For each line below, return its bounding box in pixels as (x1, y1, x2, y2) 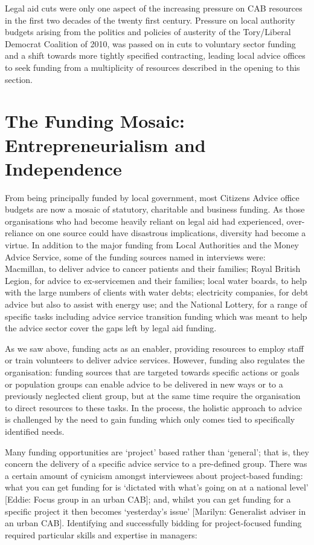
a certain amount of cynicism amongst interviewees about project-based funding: (5, 469, 303, 481)
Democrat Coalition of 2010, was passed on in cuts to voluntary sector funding (5, 37, 296, 50)
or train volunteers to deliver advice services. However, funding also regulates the (5, 354, 305, 366)
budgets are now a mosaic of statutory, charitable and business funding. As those (5, 203, 305, 216)
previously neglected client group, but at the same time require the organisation (5, 389, 301, 402)
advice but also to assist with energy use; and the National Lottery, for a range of (5, 298, 307, 310)
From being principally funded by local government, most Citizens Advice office (5, 191, 300, 203)
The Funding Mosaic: (5, 108, 185, 133)
